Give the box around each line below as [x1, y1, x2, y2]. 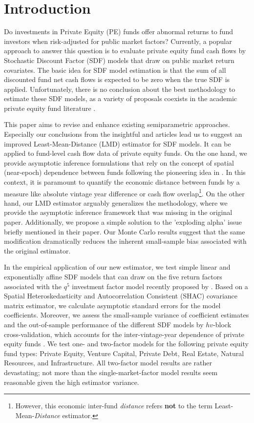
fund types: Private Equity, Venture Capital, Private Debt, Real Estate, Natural [4, 348, 244, 358]
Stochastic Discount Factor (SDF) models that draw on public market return [4, 55, 234, 65]
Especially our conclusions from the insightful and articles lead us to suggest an [4, 129, 242, 139]
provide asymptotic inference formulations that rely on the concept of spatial [4, 157, 234, 168]
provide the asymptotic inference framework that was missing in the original [4, 207, 233, 217]
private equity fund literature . [4, 103, 96, 113]
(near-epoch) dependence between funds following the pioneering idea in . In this [4, 167, 246, 177]
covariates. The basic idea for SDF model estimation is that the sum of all [4, 64, 226, 75]
